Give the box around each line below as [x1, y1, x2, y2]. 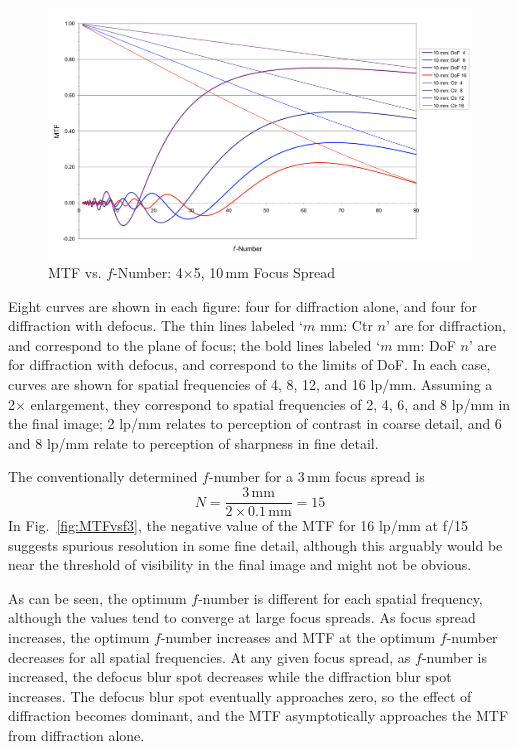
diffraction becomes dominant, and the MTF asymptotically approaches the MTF [8, 705, 509, 726]
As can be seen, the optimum [8, 587, 187, 608]
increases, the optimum [8, 627, 150, 648]
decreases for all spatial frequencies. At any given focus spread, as [8, 646, 411, 667]
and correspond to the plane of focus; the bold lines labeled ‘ [8, 334, 381, 355]
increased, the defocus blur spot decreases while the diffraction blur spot [8, 666, 452, 687]
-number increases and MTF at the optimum [160, 627, 436, 648]
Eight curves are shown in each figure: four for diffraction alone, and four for [8, 295, 477, 316]
